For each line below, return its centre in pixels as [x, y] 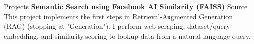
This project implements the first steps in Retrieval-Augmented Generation [119, 16]
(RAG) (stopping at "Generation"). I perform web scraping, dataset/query [117, 26]
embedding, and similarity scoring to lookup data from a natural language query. [127, 35]
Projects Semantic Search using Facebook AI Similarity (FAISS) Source [126, 6]
